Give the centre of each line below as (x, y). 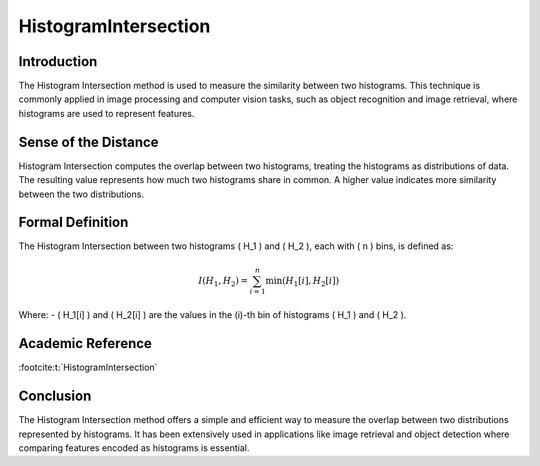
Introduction (58, 61)
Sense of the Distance (88, 141)
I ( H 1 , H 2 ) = (223, 282)
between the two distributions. (81, 194)
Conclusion (55, 396)
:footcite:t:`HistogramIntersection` (88, 367)
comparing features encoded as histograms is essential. (134, 447)
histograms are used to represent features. (106, 113)
